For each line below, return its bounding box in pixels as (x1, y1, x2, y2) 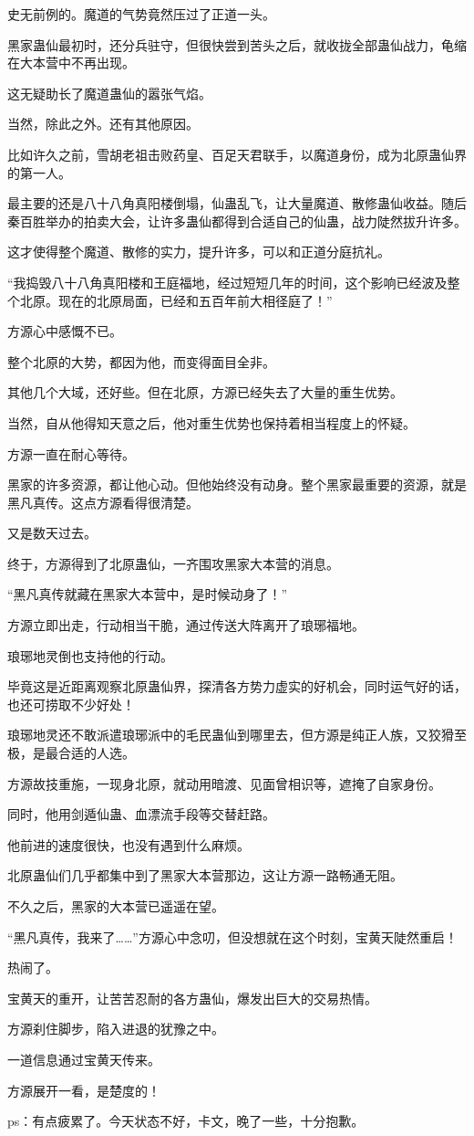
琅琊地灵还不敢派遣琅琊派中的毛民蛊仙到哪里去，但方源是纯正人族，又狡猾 (7, 725, 454, 744)
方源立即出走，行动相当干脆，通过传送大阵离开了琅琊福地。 (7, 615, 365, 635)
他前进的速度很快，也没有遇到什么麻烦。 (7, 835, 250, 854)
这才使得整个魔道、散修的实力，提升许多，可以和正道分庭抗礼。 (7, 242, 390, 261)
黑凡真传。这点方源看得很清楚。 (7, 492, 199, 511)
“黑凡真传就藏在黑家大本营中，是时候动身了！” (7, 584, 288, 604)
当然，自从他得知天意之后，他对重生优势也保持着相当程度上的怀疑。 (7, 413, 416, 432)
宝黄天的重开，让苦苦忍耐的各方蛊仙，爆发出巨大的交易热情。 (7, 988, 377, 1007)
